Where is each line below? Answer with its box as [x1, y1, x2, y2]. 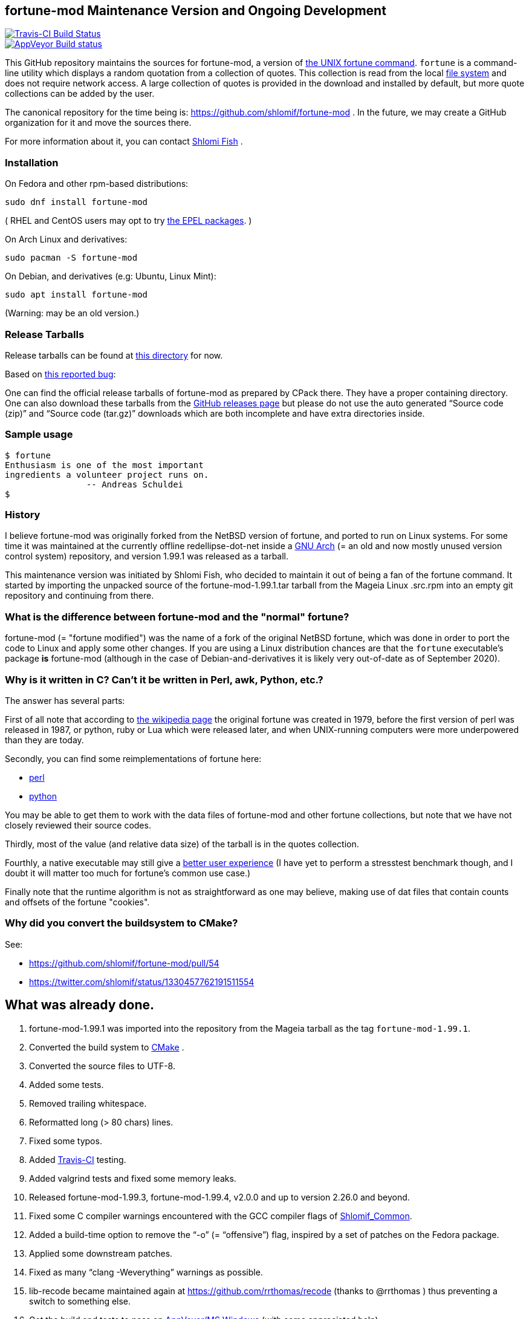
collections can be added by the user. [5, 88, 155, 99]
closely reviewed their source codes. [5, 819, 151, 830]
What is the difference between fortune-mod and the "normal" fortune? [5, 610, 349, 623]
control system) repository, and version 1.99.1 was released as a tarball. [5, 551, 289, 562]
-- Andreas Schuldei [86, 479, 184, 489]
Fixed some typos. [29, 1135, 102, 1146]
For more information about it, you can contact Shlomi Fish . [5, 136, 243, 147]
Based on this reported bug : [5, 368, 116, 379]
